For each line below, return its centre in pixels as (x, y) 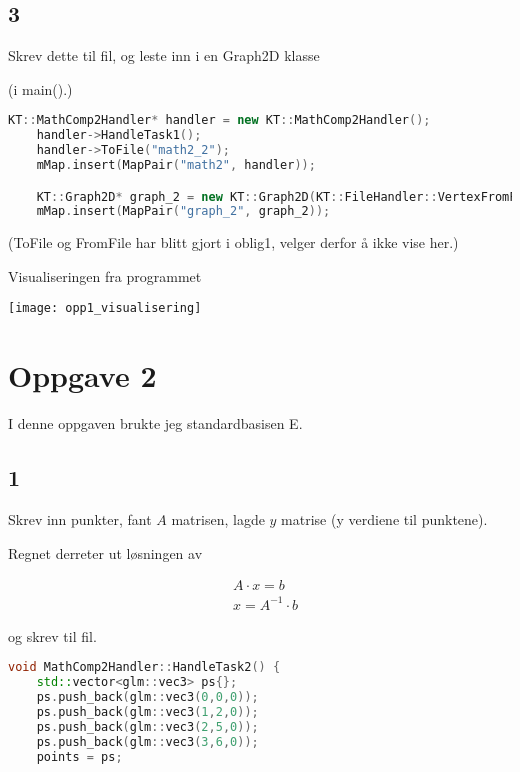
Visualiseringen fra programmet (105, 275)
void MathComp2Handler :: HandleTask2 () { (144, 667)
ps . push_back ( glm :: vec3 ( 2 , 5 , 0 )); (147, 726)
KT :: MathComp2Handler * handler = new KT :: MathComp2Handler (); (219, 120)
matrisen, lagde (218, 519)
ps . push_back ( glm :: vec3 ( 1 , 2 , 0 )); (147, 712)
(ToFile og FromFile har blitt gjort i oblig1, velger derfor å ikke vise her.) (233, 242)
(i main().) (40, 88)
